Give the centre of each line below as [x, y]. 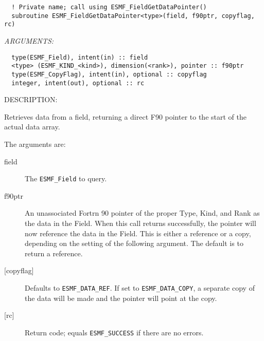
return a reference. [54, 253]
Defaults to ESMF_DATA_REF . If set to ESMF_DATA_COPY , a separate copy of [140, 287]
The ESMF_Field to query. [66, 178]
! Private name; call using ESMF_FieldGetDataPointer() [109, 7]
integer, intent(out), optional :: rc [78, 83]
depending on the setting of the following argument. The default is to [134, 243]
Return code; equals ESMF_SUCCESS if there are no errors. [114, 332]
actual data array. [32, 127]
